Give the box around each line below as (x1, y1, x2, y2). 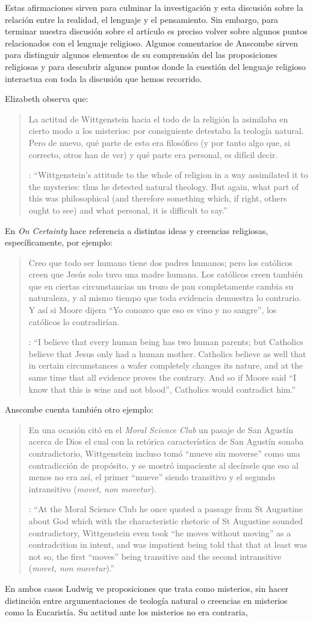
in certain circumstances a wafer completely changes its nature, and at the (28, 359, 303, 372)
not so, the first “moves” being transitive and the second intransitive (28, 550, 282, 562)
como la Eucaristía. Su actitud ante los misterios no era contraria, (5, 606, 248, 618)
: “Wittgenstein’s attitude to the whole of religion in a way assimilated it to (28, 168, 308, 181)
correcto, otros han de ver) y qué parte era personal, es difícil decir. (28, 148, 278, 160)
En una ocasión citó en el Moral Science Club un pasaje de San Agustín (28, 423, 294, 436)
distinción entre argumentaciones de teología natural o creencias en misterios (5, 594, 288, 606)
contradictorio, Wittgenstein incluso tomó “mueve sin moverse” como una (28, 447, 300, 459)
